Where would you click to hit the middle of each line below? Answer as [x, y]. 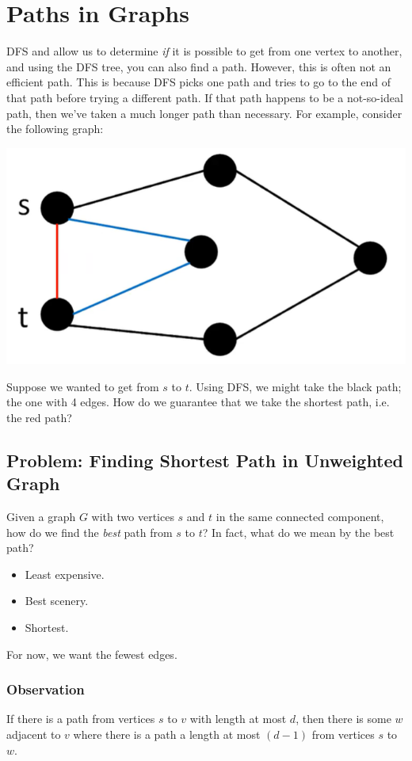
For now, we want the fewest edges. [92, 654]
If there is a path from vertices [81, 719]
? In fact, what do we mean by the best [298, 532]
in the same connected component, [300, 517]
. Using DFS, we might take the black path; [295, 386]
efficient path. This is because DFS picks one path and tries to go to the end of [198, 82]
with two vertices [133, 517]
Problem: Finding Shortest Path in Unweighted [205, 460]
